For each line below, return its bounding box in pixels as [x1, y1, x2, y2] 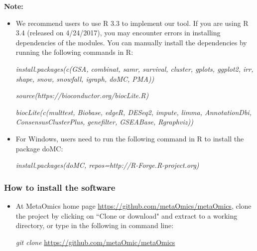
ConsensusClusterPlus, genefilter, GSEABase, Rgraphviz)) [15, 117, 193, 127]
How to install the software [4, 181, 116, 193]
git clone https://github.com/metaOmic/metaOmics [15, 237, 175, 247]
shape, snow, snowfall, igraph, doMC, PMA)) [15, 73, 154, 84]
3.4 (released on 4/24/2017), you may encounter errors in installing [15, 27, 221, 38]
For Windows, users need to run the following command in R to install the [15, 133, 244, 143]
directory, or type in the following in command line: [15, 220, 174, 231]
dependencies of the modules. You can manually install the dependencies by [15, 37, 247, 47]
